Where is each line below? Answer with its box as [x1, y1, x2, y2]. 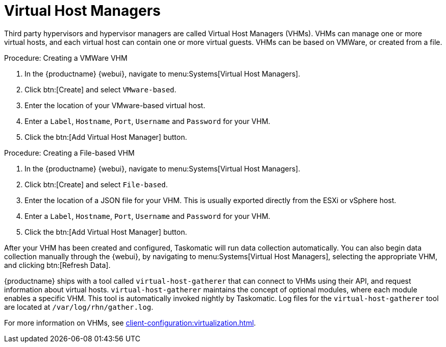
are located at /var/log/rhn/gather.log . [4, 302, 154, 311]
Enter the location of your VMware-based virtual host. [24, 101, 206, 110]
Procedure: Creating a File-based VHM [4, 148, 135, 157]
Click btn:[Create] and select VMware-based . [24, 85, 177, 94]
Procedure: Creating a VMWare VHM [4, 53, 128, 62]
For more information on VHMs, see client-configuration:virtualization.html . [4, 318, 256, 327]
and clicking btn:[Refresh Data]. [4, 260, 111, 269]
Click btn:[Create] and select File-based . [24, 180, 168, 189]
